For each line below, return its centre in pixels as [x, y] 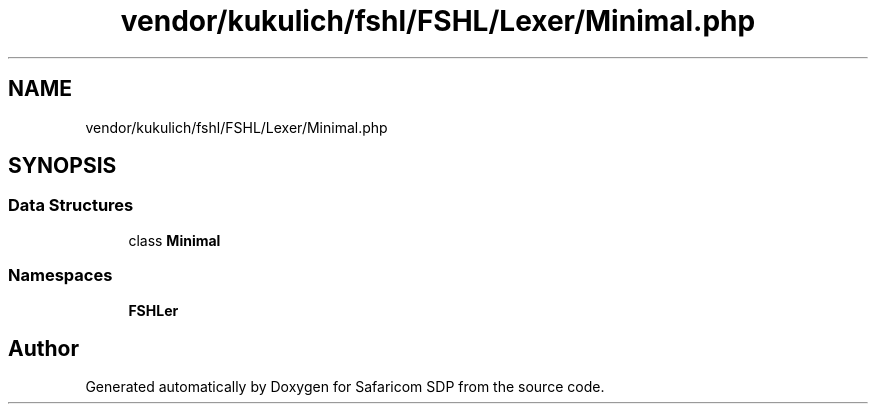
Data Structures [71, 205]
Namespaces [60, 275]
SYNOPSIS [62, 166]
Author [43, 348]
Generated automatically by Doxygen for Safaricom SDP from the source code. [345, 387]
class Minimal [174, 240]
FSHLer [153, 310]
